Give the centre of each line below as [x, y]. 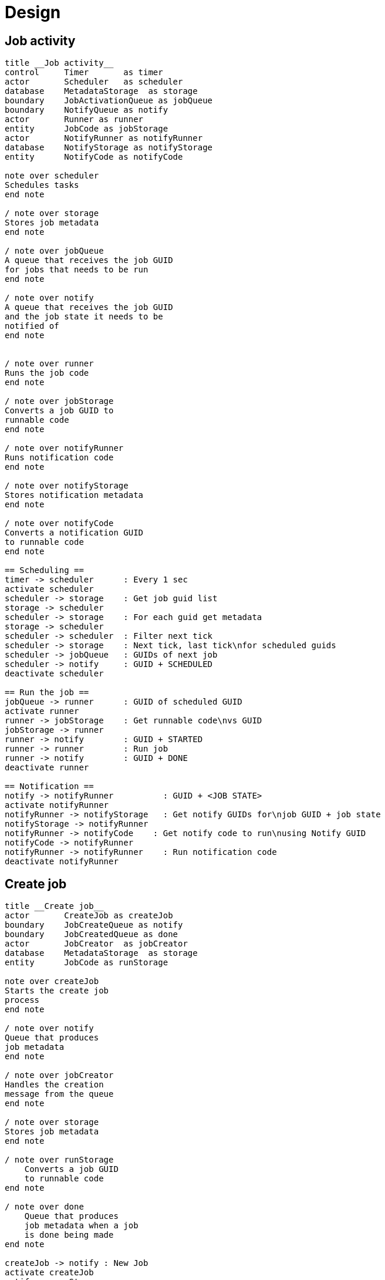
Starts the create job [57, 991]
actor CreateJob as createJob [89, 916]
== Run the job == [47, 693]
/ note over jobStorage [59, 401]
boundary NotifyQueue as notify [87, 110]
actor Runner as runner [74, 119]
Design [33, 12]
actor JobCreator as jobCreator [96, 944]
